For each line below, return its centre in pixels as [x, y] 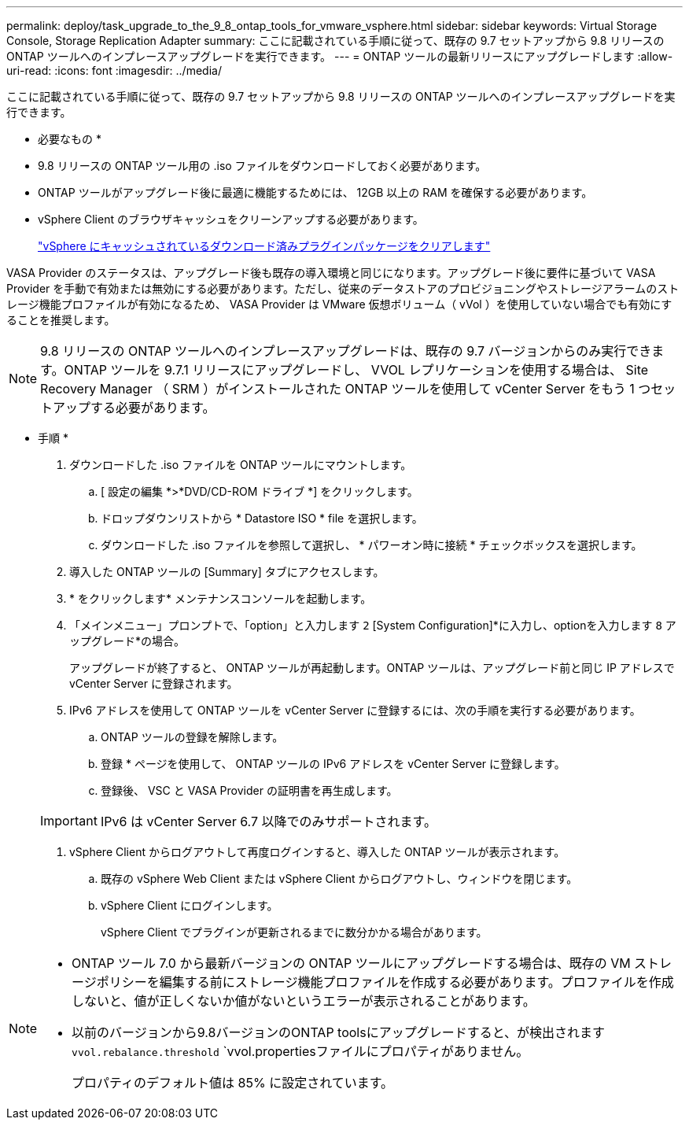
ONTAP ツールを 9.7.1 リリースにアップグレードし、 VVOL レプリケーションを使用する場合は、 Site [356, 370]
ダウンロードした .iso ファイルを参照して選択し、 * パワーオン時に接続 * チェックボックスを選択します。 [372, 545]
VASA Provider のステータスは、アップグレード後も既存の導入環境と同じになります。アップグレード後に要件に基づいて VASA [331, 273]
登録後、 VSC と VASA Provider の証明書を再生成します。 [249, 790]
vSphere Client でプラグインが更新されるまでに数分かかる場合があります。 [294, 932]
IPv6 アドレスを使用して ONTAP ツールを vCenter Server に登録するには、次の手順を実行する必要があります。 [355, 710]
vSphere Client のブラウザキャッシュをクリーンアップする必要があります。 [231, 219]
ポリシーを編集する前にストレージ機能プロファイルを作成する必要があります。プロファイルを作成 [385, 982]
